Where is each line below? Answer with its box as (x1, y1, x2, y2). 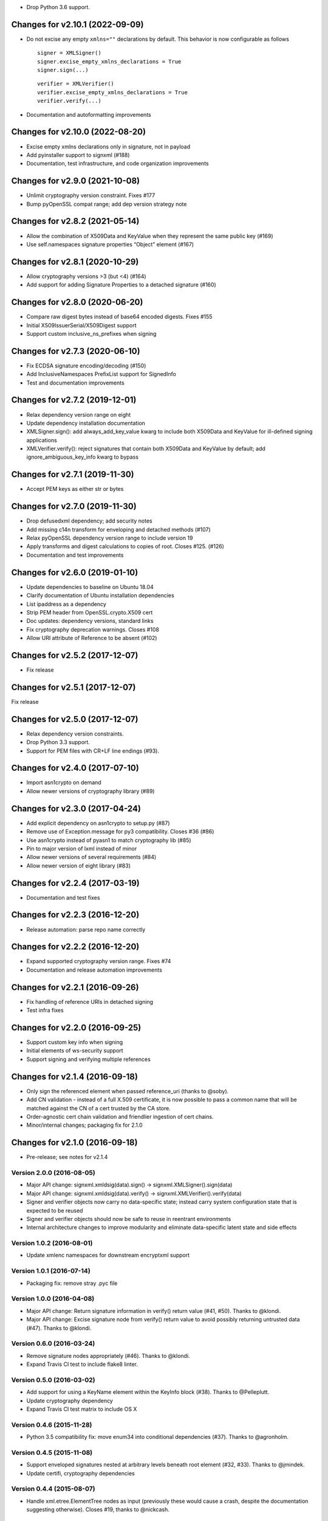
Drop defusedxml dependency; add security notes (26, 517, 152, 524)
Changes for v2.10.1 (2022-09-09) (11, 19, 144, 30)
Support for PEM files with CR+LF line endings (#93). (26, 747, 160, 754)
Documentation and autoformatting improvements (26, 111, 151, 118)
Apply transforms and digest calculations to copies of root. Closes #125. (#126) (26, 543, 225, 550)
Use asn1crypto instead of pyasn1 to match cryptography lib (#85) (26, 837, 191, 844)
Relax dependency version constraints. (26, 730, 124, 737)
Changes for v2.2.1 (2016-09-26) (11, 982, 139, 992)
